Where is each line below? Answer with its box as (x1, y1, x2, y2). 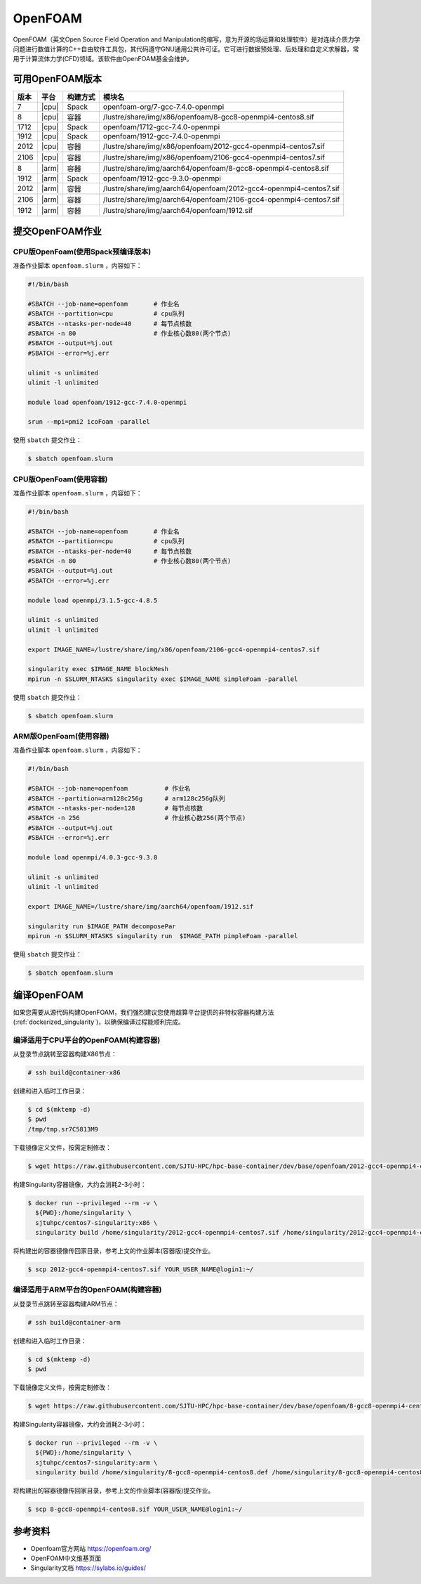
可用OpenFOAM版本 (13, 73, 102, 85)
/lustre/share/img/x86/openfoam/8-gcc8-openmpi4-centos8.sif (102, 112, 315, 122)
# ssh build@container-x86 (27, 1069, 121, 1077)
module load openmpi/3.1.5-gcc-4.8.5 (27, 596, 158, 604)
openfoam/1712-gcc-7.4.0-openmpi (102, 122, 220, 132)
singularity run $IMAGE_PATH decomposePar (27, 922, 176, 930)
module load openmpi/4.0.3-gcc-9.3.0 (27, 853, 158, 861)
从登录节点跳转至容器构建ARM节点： (13, 1299, 119, 1308)
